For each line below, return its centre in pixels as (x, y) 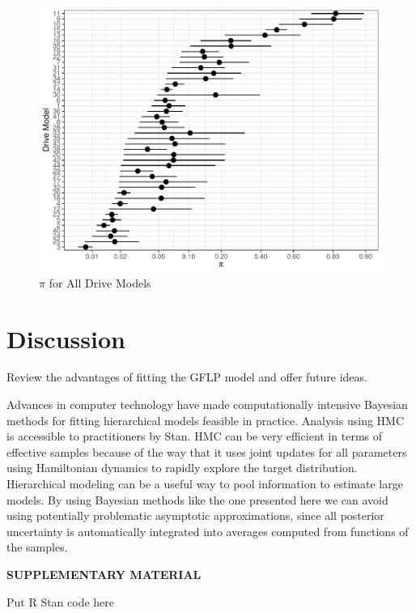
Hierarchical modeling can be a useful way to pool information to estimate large (205, 484)
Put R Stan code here (61, 601)
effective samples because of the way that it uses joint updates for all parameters (207, 451)
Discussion (66, 338)
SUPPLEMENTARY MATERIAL (104, 575)
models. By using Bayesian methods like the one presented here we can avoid (197, 499)
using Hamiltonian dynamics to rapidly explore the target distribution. (182, 468)
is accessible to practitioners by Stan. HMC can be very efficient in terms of (195, 436)
